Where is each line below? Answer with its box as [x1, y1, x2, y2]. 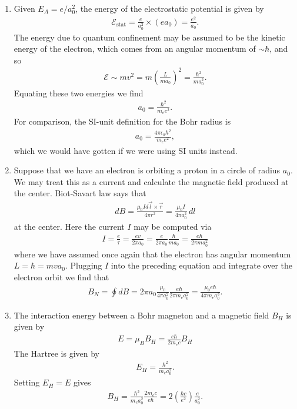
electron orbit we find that [14, 270, 109, 283]
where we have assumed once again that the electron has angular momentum [14, 247, 291, 260]
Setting [14, 376, 40, 388]
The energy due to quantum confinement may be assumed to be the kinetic [14, 31, 285, 43]
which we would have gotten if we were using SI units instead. [14, 144, 238, 156]
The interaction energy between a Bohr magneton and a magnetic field [14, 309, 269, 321]
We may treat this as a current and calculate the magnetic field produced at [14, 175, 289, 187]
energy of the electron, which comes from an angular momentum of [14, 42, 256, 55]
